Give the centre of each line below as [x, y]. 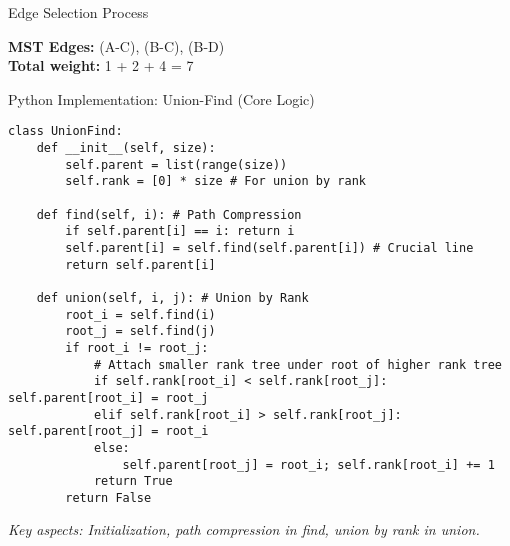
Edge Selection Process [78, 12]
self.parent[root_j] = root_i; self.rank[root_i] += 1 [308, 464]
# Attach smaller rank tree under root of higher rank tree [297, 364]
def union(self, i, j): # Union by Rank [172, 297]
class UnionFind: [65, 131]
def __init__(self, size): [126, 148]
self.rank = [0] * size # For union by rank [215, 181]
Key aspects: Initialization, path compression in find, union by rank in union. [244, 529]
